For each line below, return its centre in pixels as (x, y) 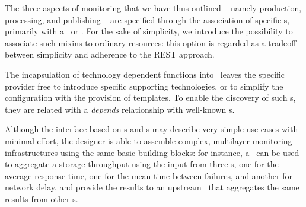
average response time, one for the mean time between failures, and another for (149, 175)
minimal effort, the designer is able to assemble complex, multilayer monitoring (149, 140)
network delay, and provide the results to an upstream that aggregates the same (152, 187)
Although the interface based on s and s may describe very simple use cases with (152, 129)
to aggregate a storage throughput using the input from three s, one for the (142, 164)
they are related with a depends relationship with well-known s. (120, 109)
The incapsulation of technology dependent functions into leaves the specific (145, 74)
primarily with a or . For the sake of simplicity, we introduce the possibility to (149, 31)
